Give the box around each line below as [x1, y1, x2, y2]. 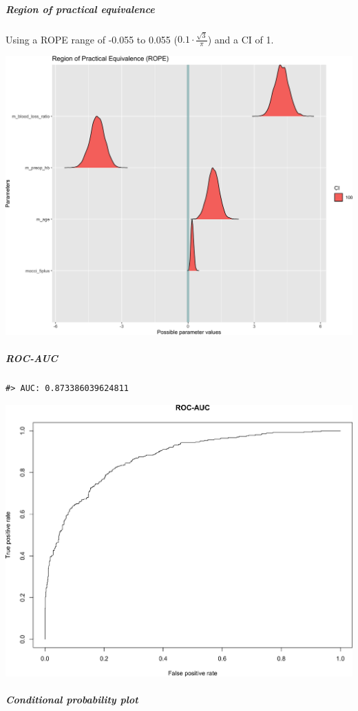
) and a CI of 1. [207, 32, 274, 46]
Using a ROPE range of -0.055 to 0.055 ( [6, 32, 178, 46]
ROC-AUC [6, 351, 58, 365]
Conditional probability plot [6, 692, 138, 706]
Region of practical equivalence [6, 1, 155, 16]
